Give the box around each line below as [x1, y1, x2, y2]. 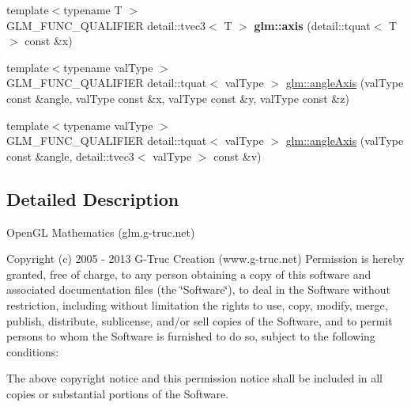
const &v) [213, 147, 262, 164]
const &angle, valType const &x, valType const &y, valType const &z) [6, 89, 349, 106]
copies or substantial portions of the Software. [6, 385, 229, 401]
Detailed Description [6, 186, 179, 211]
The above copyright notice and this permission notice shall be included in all [6, 370, 383, 386]
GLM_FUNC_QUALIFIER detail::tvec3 [6, 17, 206, 33]
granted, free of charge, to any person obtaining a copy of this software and [6, 265, 371, 282]
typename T [63, 2, 123, 17]
